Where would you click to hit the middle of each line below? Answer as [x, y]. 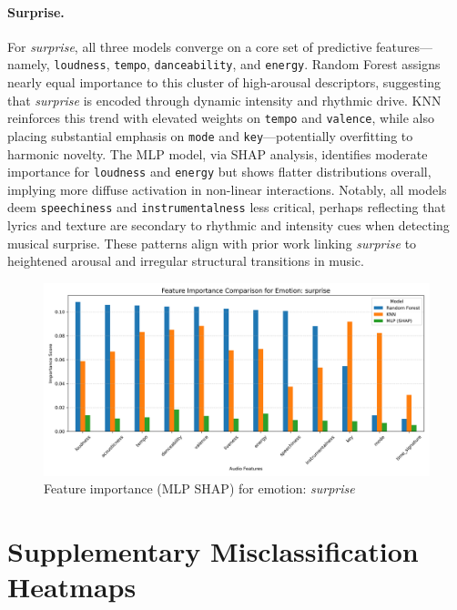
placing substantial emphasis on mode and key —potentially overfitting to [210, 135]
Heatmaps [72, 587]
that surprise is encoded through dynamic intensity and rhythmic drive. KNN [224, 100]
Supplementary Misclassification [213, 551]
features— [404, 46]
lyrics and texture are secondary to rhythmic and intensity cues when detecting [228, 225]
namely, [29, 64]
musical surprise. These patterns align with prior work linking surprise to [212, 243]
